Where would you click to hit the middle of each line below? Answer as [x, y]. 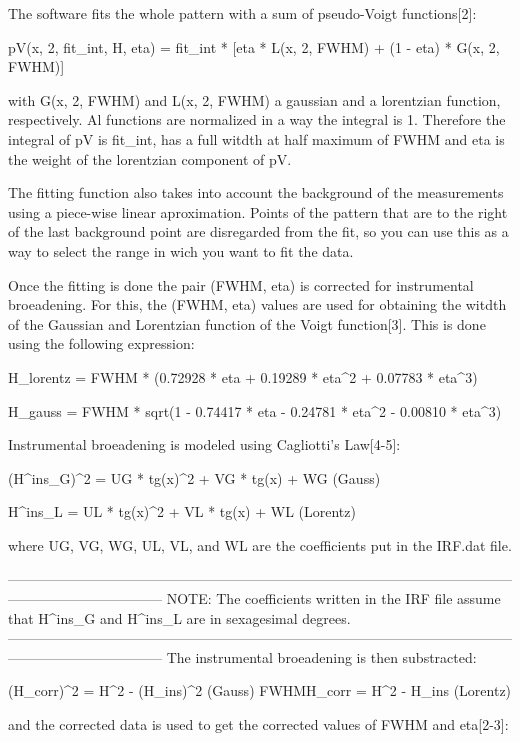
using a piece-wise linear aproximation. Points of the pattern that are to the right [258, 211]
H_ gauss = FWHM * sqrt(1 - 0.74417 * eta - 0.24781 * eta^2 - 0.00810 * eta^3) [255, 410]
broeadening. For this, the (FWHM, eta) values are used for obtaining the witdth [257, 304]
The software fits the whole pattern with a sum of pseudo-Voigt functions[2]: [242, 13]
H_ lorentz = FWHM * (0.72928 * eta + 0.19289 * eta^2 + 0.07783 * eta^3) [243, 376]
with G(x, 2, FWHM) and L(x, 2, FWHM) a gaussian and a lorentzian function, [254, 99]
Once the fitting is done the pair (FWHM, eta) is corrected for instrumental [241, 284]
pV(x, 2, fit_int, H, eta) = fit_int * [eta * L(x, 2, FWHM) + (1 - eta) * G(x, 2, [254, 46]
